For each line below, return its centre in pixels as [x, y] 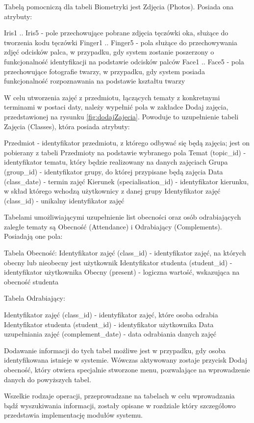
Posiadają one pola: [33, 236]
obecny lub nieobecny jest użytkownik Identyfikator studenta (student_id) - [118, 262]
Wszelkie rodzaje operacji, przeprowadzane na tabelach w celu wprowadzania [119, 396]
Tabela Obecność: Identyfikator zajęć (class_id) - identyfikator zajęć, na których [125, 253]
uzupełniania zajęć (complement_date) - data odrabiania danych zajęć [110, 334]
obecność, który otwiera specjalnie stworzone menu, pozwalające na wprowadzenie [127, 369]
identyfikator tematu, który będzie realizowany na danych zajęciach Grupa [116, 162]
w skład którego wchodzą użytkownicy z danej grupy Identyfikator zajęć [112, 191]
